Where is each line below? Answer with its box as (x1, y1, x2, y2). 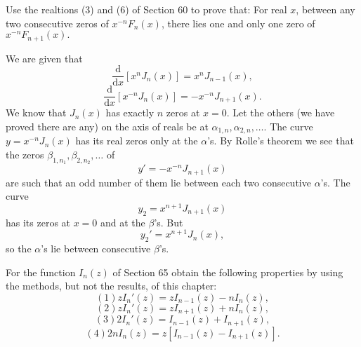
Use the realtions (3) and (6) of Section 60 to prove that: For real (6, 2, 287, 16)
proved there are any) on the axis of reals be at (6, 118, 209, 133)
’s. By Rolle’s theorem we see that (207, 133, 354, 148)
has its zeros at (6, 215, 71, 229)
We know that (6, 105, 67, 120)
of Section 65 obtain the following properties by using (112, 264, 343, 279)
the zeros (6, 147, 44, 161)
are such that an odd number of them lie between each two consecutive (6, 175, 311, 189)
